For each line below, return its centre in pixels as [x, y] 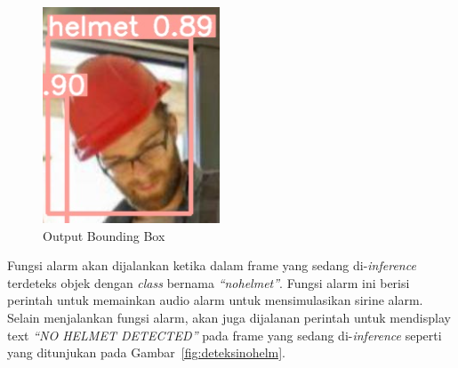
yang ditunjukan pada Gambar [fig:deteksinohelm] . [146, 352]
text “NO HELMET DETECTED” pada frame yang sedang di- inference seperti [225, 335]
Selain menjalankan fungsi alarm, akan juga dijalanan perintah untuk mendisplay [229, 317]
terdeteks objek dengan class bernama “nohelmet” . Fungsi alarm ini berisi [209, 282]
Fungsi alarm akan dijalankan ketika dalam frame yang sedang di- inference [212, 265]
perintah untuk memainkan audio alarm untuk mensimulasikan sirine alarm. [215, 300]
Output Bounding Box [104, 235]
